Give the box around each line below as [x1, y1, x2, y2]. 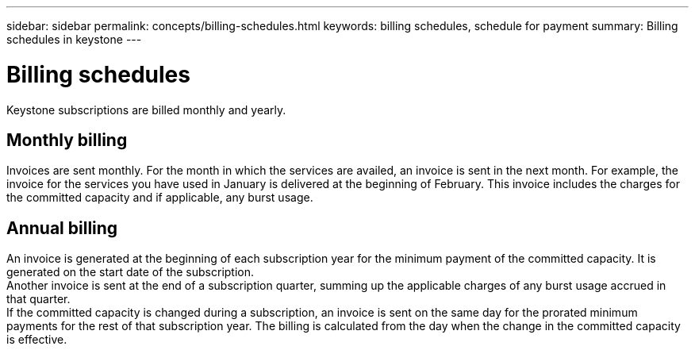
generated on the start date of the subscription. [6, 265, 255, 279]
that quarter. [6, 292, 71, 306]
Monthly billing [6, 129, 128, 150]
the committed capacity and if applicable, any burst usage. [6, 190, 313, 205]
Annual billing [6, 217, 118, 238]
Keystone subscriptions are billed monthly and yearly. [6, 102, 286, 117]
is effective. [6, 333, 67, 347]
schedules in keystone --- [6, 33, 142, 46]
